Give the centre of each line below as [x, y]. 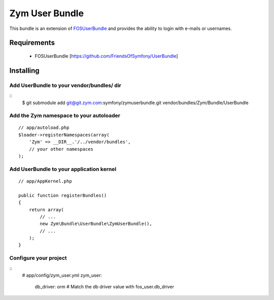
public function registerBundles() [63, 195]
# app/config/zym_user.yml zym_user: [62, 275]
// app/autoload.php [44, 128]
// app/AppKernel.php [45, 181]
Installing [25, 70]
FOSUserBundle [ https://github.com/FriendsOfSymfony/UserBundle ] [106, 56]
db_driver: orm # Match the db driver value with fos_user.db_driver [105, 287]
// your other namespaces [61, 149]
